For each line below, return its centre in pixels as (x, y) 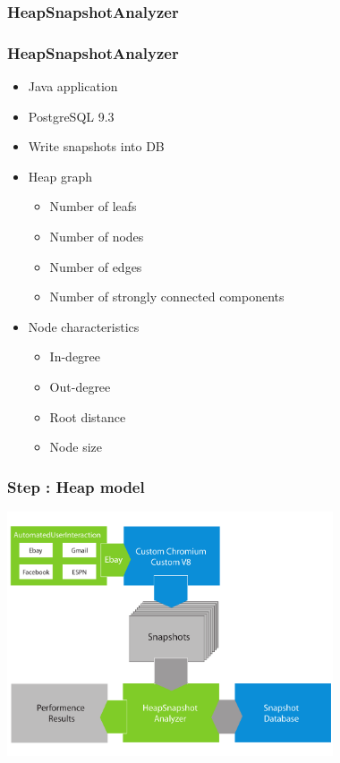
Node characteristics (84, 326)
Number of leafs (93, 206)
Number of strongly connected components (167, 297)
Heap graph (60, 176)
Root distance (88, 416)
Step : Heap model (76, 486)
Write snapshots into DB (96, 146)
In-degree (75, 356)
